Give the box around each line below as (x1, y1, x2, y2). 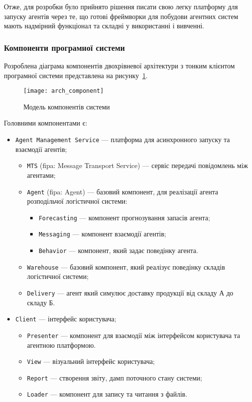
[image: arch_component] (23, 87, 104, 95)
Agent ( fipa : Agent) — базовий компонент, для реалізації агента (27, 186, 218, 196)
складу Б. (27, 297, 55, 307)
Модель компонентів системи (23, 101, 110, 111)
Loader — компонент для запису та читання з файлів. (27, 389, 188, 399)
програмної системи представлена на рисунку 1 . (4, 70, 148, 80)
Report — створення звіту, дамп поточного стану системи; (27, 372, 202, 382)
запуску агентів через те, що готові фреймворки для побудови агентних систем (4, 11, 238, 21)
